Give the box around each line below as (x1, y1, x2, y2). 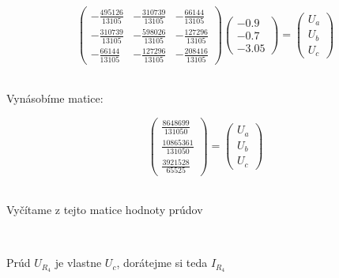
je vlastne (55, 254, 102, 271)
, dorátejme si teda (116, 254, 208, 271)
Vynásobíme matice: (6, 90, 104, 107)
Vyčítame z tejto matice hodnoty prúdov (6, 201, 203, 218)
